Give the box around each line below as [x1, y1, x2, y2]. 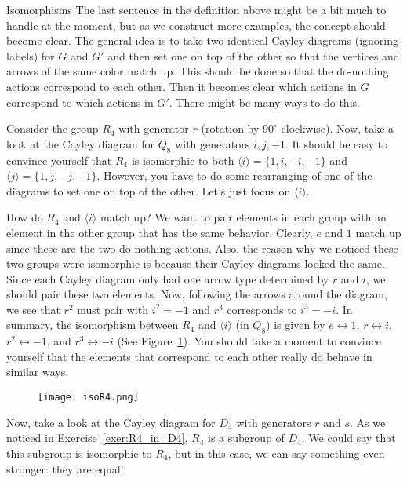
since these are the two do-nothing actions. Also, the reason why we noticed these [6, 239, 398, 256]
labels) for [6, 47, 55, 64]
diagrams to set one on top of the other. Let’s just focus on [6, 182, 291, 199]
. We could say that [301, 429, 396, 446]
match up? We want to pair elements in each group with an [100, 209, 387, 225]
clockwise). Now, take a [281, 120, 394, 137]
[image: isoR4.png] [38, 392, 139, 403]
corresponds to [227, 301, 297, 317]
